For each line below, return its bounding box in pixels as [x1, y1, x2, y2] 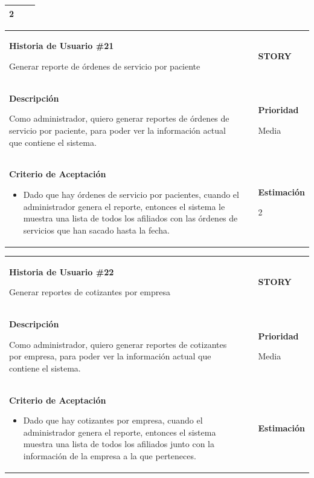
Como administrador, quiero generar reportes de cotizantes [9, 338, 227, 350]
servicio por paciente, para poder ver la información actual [9, 123, 226, 136]
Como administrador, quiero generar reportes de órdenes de [9, 112, 229, 125]
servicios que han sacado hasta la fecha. [23, 223, 170, 236]
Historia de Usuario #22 [9, 265, 114, 278]
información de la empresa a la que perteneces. [23, 450, 196, 462]
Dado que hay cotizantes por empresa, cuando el [23, 414, 203, 427]
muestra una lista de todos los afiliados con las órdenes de [23, 212, 238, 224]
